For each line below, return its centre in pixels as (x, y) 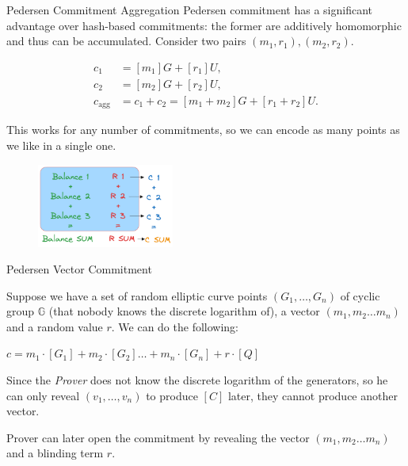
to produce (172, 395)
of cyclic (360, 295)
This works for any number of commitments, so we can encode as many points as (203, 130)
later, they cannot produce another (313, 395)
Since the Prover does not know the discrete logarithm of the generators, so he (197, 380)
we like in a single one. (61, 145)
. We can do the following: (175, 326)
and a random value (55, 326)
